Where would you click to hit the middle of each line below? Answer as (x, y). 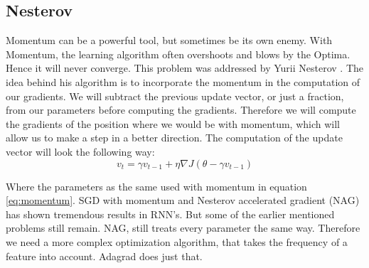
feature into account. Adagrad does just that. (104, 256)
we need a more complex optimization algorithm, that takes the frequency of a (177, 241)
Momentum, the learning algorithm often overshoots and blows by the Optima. (178, 54)
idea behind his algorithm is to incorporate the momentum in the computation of (183, 81)
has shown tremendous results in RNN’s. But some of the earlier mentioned (170, 214)
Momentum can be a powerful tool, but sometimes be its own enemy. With (169, 40)
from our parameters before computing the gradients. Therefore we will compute (181, 110)
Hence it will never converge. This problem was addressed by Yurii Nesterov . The (185, 68)
